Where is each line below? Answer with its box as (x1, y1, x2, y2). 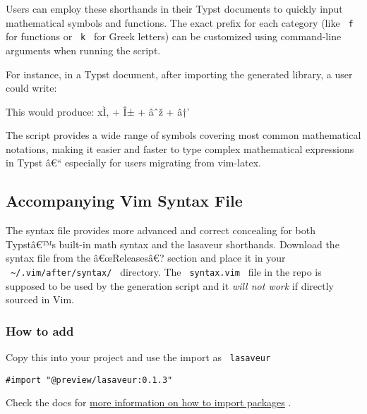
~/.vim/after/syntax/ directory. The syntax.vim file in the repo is (11, 264, 322, 279)
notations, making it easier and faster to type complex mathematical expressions (6, 141, 354, 156)
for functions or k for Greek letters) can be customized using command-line (6, 29, 342, 44)
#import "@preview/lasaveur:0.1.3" (6, 375, 173, 385)
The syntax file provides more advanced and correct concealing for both (6, 223, 316, 238)
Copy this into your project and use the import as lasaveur (6, 350, 271, 365)
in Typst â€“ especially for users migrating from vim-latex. (6, 155, 261, 170)
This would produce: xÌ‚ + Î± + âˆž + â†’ (6, 104, 190, 118)
